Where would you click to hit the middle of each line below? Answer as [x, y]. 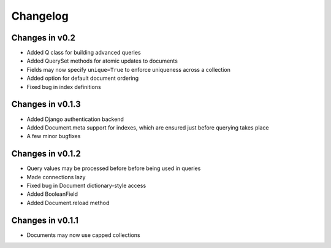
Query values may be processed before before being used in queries [114, 168]
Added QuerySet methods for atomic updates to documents [102, 61]
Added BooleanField [52, 194]
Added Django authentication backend [75, 119]
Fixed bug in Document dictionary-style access [86, 185]
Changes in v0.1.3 [46, 104]
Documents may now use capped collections [83, 235]
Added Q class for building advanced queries [84, 53]
